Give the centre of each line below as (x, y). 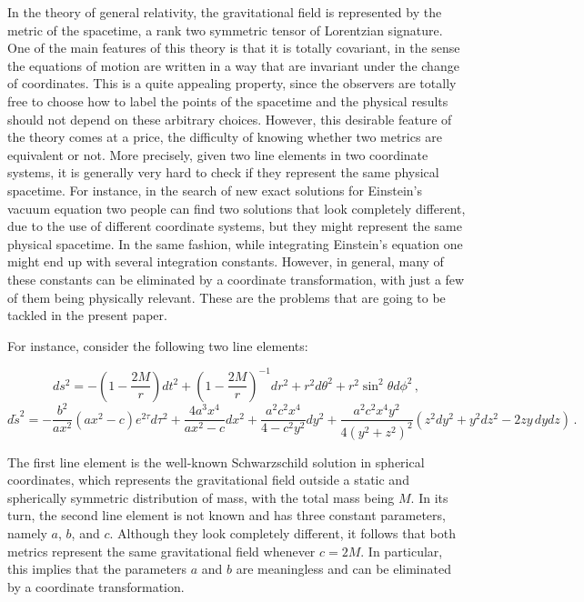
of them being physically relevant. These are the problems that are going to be (227, 297)
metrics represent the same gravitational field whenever (161, 551)
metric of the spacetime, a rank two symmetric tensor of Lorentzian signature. (225, 30)
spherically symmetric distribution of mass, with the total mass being (201, 497)
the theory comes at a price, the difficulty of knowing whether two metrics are (225, 137)
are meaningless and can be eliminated (343, 569)
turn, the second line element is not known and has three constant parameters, (227, 515)
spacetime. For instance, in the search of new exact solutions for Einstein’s (215, 190)
